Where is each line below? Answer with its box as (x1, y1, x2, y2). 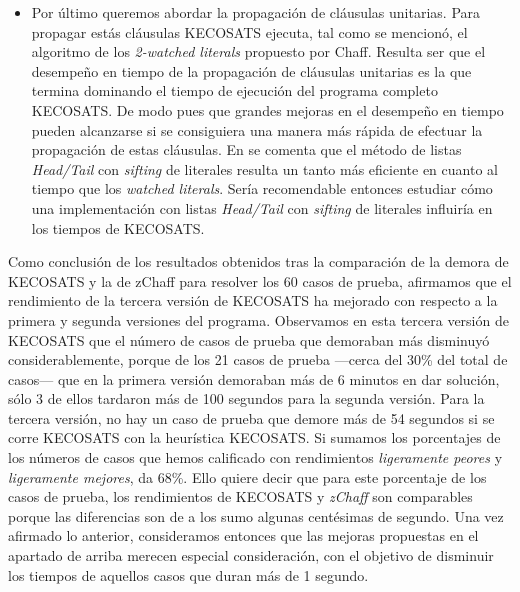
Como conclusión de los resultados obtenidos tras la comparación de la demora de (8, 251, 509, 272)
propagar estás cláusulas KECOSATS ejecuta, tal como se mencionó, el (31, 21, 468, 42)
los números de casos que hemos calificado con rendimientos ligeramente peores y (8, 447, 503, 468)
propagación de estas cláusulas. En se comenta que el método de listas (31, 139, 462, 160)
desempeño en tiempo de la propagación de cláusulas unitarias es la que (31, 60, 472, 81)
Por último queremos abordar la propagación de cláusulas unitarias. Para (31, 2, 481, 22)
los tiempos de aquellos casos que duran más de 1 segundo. (8, 564, 369, 585)
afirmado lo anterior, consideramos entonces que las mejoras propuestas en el (8, 525, 479, 546)
